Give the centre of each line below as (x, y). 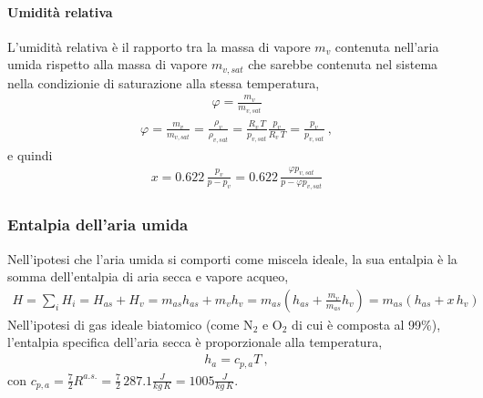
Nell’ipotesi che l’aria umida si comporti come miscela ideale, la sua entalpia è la (232, 258)
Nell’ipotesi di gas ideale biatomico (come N (130, 324)
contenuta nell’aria (387, 46)
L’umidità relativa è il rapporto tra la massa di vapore (159, 46)
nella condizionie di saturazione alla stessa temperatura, (164, 82)
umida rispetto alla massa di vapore (108, 64)
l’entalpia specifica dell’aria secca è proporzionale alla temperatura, (195, 342)
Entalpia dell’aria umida (98, 225)
